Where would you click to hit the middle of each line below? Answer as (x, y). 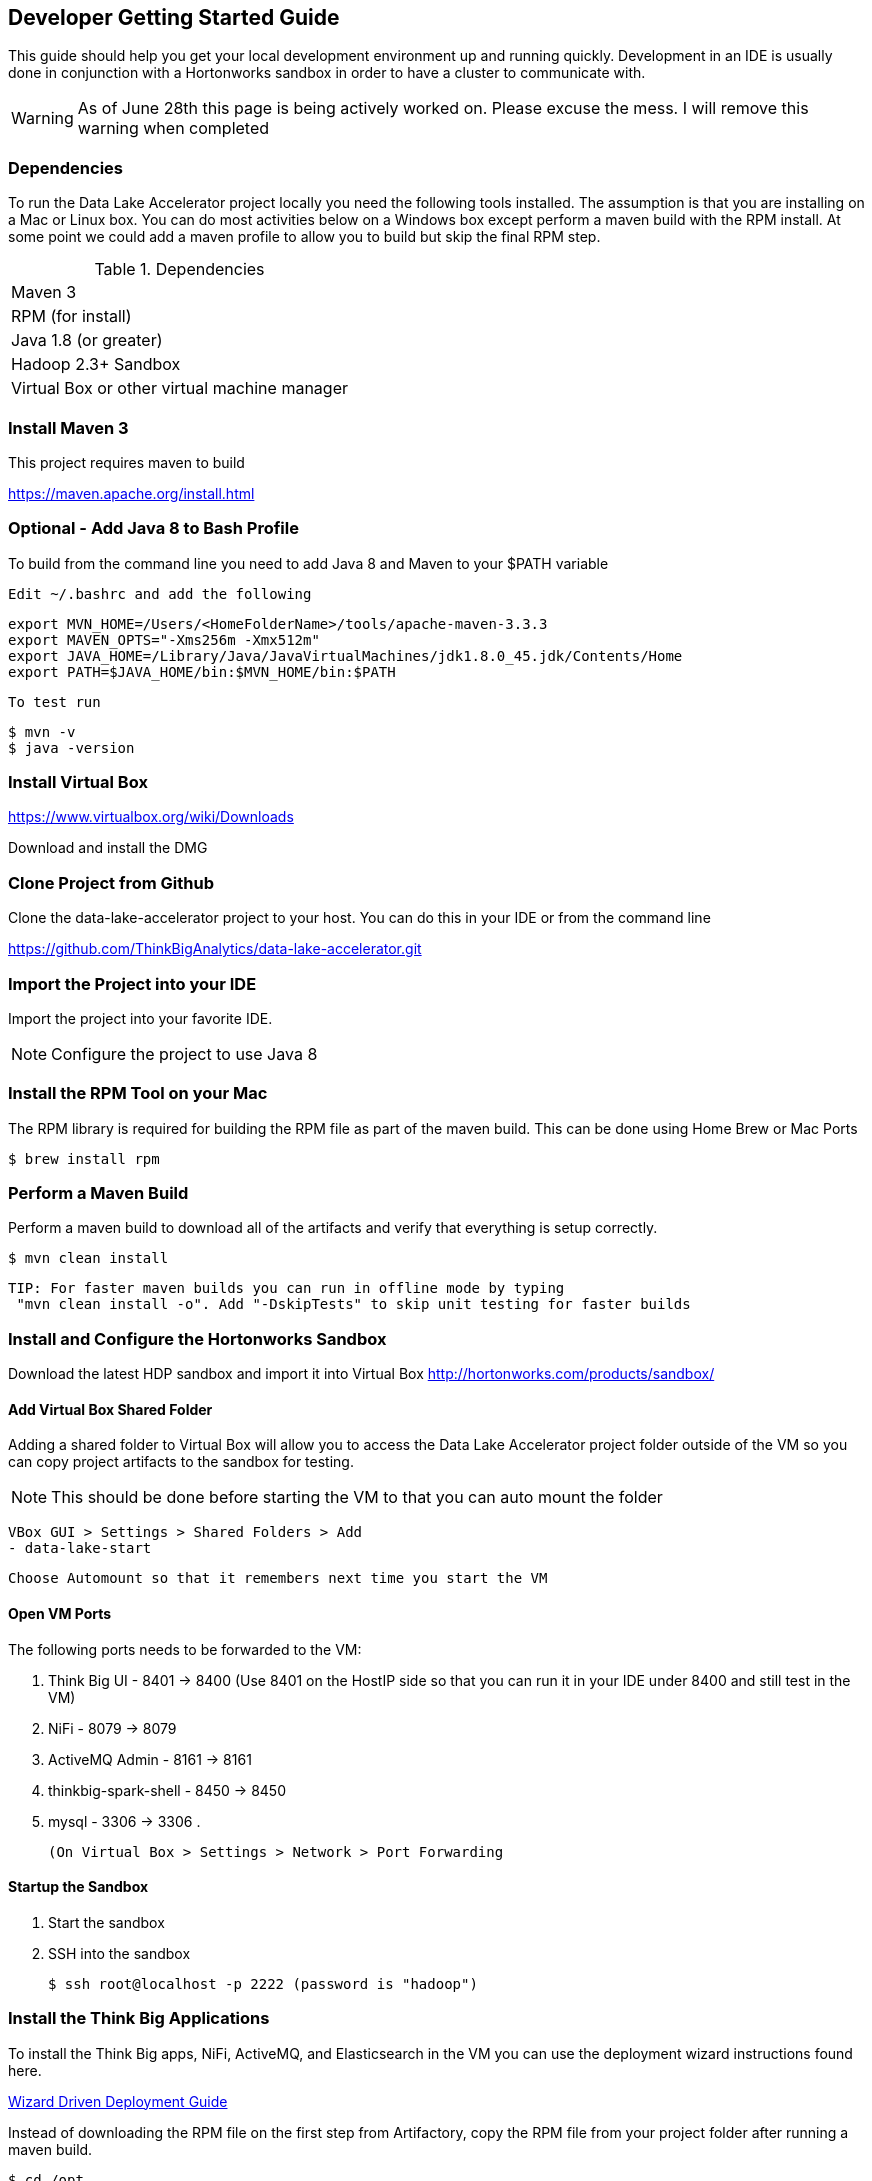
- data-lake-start (80, 1548)
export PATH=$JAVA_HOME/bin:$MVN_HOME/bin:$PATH (202, 671)
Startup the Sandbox (78, 1887)
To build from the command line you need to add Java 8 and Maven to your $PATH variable (308, 563)
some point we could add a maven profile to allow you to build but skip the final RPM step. (304, 237)
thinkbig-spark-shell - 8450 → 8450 (167, 1790)
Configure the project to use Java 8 (184, 1053)
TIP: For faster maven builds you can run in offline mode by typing (286, 1288)
